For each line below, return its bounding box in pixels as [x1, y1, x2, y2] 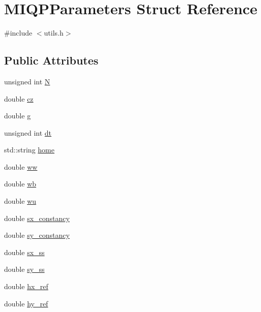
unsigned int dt [4, 127, 52, 138]
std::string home [4, 144, 54, 155]
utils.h [44, 27, 64, 38]
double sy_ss [4, 264, 45, 274]
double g [4, 110, 31, 121]
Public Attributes [4, 52, 99, 68]
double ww [4, 161, 38, 172]
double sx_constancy [4, 212, 70, 223]
